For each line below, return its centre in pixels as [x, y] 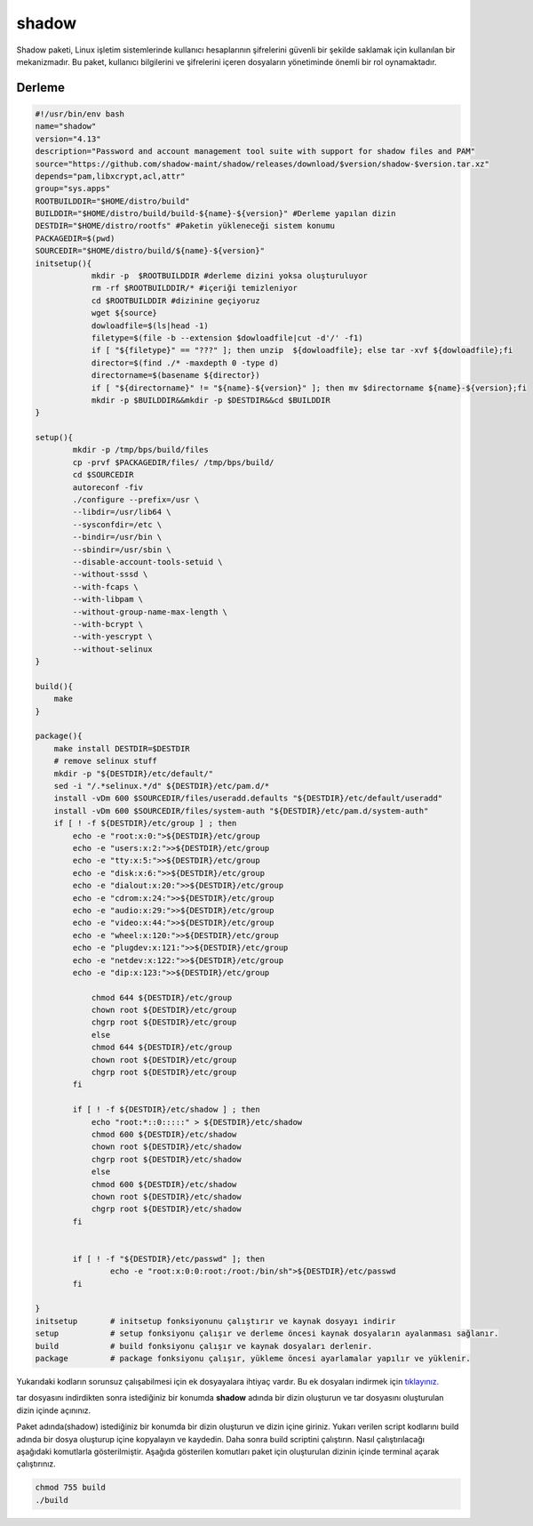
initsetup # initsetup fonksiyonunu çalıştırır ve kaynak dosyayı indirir [215, 1321]
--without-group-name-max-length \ [150, 612]
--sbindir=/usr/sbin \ [122, 550]
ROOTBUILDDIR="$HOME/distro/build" [112, 201]
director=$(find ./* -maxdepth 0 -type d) [185, 363]
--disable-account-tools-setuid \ [147, 562]
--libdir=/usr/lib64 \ [122, 512]
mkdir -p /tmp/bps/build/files [140, 450]
